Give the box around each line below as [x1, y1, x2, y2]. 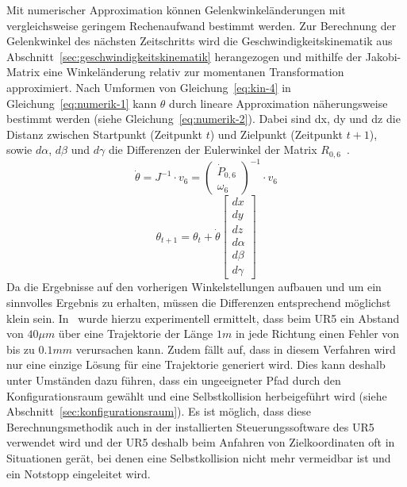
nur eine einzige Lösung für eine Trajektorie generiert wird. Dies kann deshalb [6, 356, 386, 373]
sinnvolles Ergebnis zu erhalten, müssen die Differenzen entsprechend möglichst [6, 294, 391, 311]
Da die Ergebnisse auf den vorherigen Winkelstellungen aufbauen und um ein [6, 278, 382, 295]
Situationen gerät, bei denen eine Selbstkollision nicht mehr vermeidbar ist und [6, 450, 391, 466]
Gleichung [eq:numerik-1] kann [6, 94, 157, 111]
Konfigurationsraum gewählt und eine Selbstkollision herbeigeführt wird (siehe [6, 387, 387, 404]
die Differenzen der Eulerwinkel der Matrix [108, 141, 317, 158]
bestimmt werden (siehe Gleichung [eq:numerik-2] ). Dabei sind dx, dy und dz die [6, 110, 401, 127]
